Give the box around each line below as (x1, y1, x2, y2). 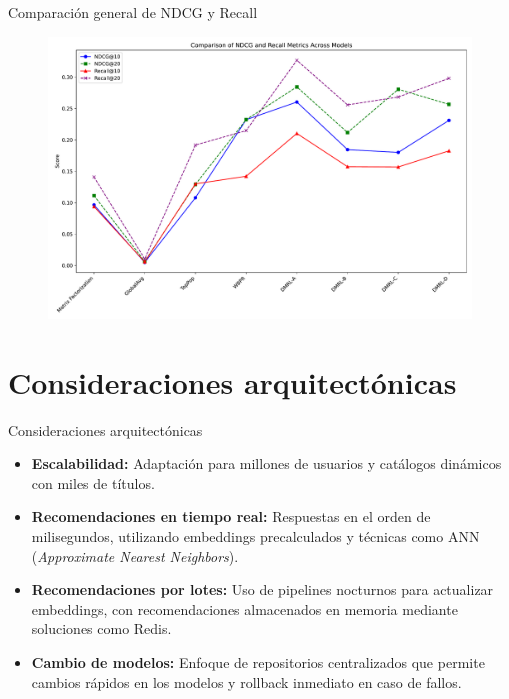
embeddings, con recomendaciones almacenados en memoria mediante (31, 598, 458, 619)
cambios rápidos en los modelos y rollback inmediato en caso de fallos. (31, 671, 462, 692)
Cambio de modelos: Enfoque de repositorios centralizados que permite (31, 652, 485, 673)
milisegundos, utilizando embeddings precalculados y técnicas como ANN (31, 526, 480, 547)
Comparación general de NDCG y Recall (8, 2, 258, 22)
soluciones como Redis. (31, 618, 172, 639)
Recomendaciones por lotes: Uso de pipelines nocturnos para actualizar (31, 579, 494, 600)
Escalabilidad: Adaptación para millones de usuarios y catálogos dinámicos (31, 453, 502, 474)
